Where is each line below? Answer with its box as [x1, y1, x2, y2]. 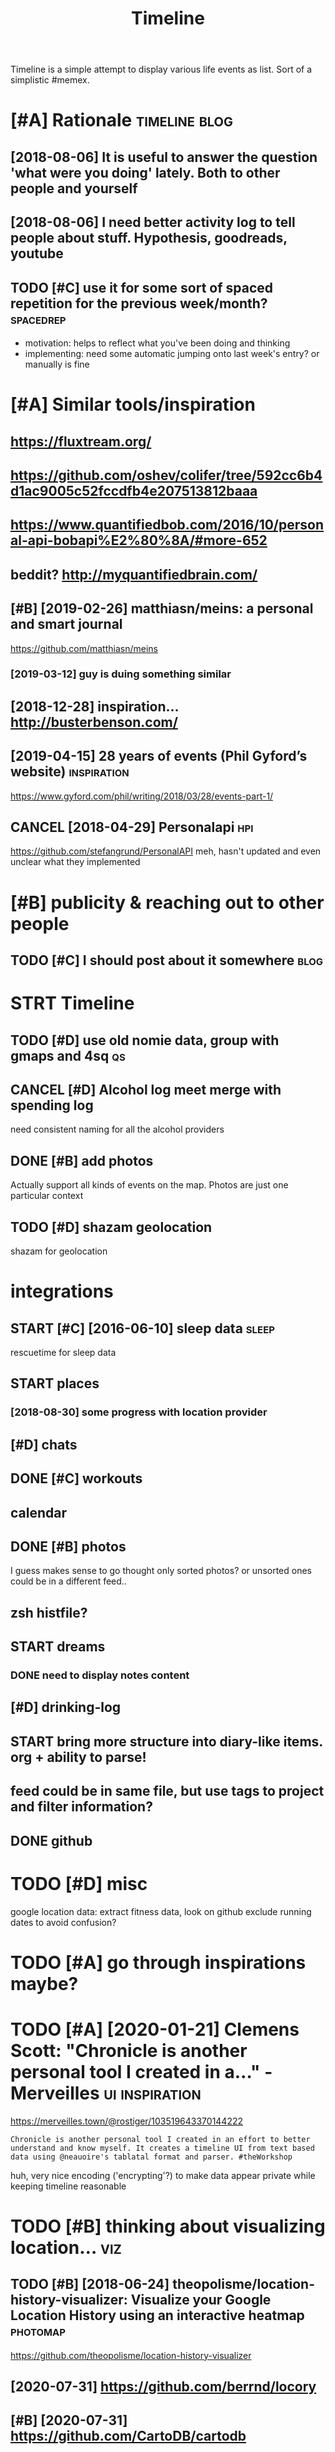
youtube [10, 245, 64, 262]
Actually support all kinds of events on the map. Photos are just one [10, 1179, 289, 1191]
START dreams [10, 1638, 106, 1656]
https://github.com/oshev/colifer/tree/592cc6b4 [10, 467, 323, 484]
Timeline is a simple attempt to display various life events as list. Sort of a [10, 63, 313, 76]
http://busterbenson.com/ [10, 713, 178, 731]
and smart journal [10, 616, 123, 633]
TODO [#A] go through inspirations [10, 1951, 307, 1974]
